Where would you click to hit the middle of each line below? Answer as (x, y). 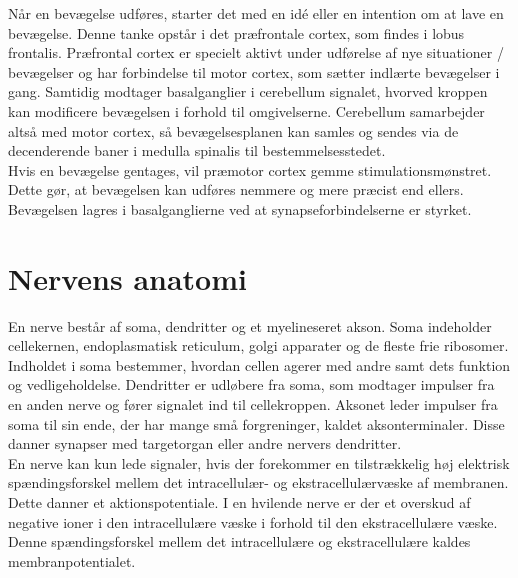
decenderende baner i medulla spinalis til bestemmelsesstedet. (197, 150)
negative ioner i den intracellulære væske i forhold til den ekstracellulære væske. (253, 521)
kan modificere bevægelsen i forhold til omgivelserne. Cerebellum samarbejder (246, 110)
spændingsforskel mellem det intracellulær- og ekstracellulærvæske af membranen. (258, 482)
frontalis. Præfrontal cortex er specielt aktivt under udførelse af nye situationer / (256, 52)
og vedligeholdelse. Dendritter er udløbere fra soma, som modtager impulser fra (251, 384)
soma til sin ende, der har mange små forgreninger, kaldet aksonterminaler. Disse (256, 423)
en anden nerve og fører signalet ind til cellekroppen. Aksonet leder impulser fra (253, 404)
